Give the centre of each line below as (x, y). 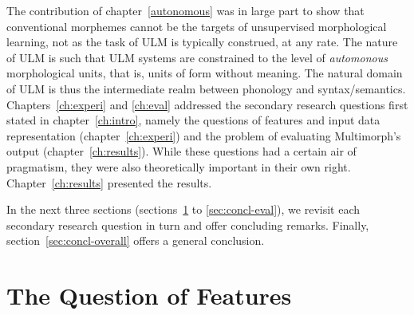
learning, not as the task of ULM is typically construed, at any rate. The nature (202, 42)
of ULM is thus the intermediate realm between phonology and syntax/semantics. (206, 88)
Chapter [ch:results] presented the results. (109, 182)
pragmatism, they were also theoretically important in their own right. (179, 166)
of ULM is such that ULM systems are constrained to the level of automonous (197, 57)
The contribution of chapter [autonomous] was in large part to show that (185, 10)
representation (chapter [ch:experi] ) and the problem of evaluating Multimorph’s (204, 135)
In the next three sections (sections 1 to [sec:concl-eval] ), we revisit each (183, 209)
